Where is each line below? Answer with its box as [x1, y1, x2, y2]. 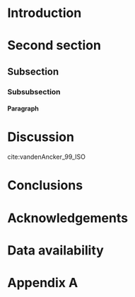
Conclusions [7, 177, 83, 194]
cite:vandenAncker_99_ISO [7, 152, 86, 161]
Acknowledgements [7, 210, 129, 226]
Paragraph [7, 104, 39, 113]
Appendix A [7, 274, 78, 291]
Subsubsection [7, 86, 61, 96]
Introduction [7, 5, 82, 21]
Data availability [7, 242, 104, 258]
